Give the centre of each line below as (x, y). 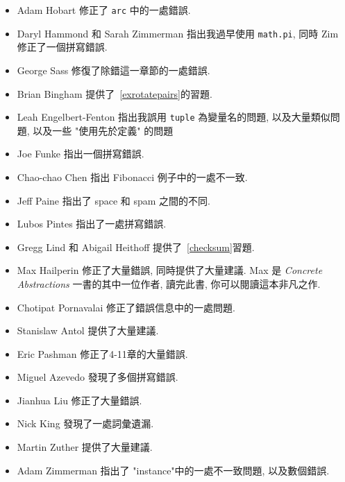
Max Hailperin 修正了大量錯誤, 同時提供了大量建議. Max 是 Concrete (170, 270)
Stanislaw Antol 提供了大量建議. (88, 330)
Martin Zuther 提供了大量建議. (85, 447)
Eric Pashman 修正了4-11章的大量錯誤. (102, 353)
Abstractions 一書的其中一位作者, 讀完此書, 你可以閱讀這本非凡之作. (169, 283)
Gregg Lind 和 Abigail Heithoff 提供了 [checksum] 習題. (136, 247)
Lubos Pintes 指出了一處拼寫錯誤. (92, 224)
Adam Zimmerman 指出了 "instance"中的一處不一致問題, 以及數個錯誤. (173, 470)
